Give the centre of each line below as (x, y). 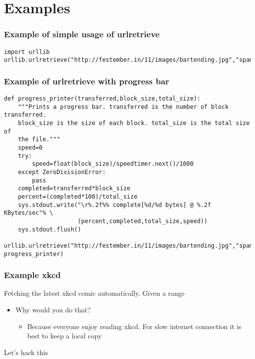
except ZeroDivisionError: (62, 172)
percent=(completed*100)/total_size (78, 197)
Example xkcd (32, 275)
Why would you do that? (53, 310)
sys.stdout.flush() (50, 229)
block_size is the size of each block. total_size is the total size (134, 123)
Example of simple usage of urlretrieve (82, 34)
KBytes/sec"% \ (29, 213)
